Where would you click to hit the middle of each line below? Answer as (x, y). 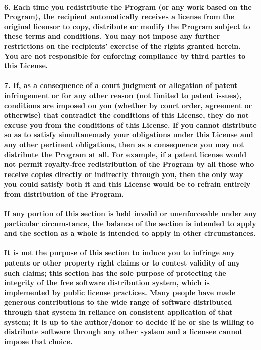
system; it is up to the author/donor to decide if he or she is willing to (129, 322)
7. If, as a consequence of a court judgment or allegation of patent (121, 85)
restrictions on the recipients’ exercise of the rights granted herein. (122, 46)
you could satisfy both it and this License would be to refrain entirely (127, 184)
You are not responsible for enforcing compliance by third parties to (125, 56)
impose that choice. (38, 341)
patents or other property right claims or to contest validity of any (122, 263)
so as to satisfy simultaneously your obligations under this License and (129, 135)
